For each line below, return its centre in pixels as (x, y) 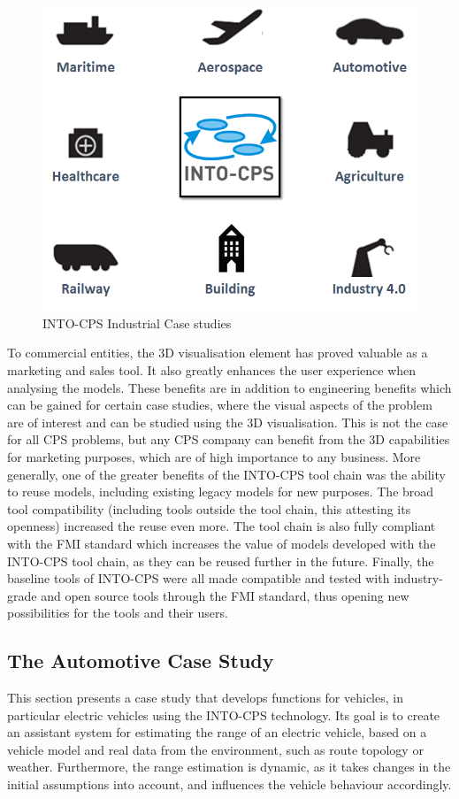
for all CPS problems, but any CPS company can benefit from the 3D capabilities (229, 439)
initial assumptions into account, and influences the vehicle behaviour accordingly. (229, 784)
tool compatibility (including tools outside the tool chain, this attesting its (209, 508)
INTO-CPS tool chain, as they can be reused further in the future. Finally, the (221, 561)
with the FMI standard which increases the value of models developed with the (222, 543)
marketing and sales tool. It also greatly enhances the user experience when (212, 369)
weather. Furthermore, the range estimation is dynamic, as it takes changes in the (229, 767)
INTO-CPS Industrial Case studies (137, 323)
